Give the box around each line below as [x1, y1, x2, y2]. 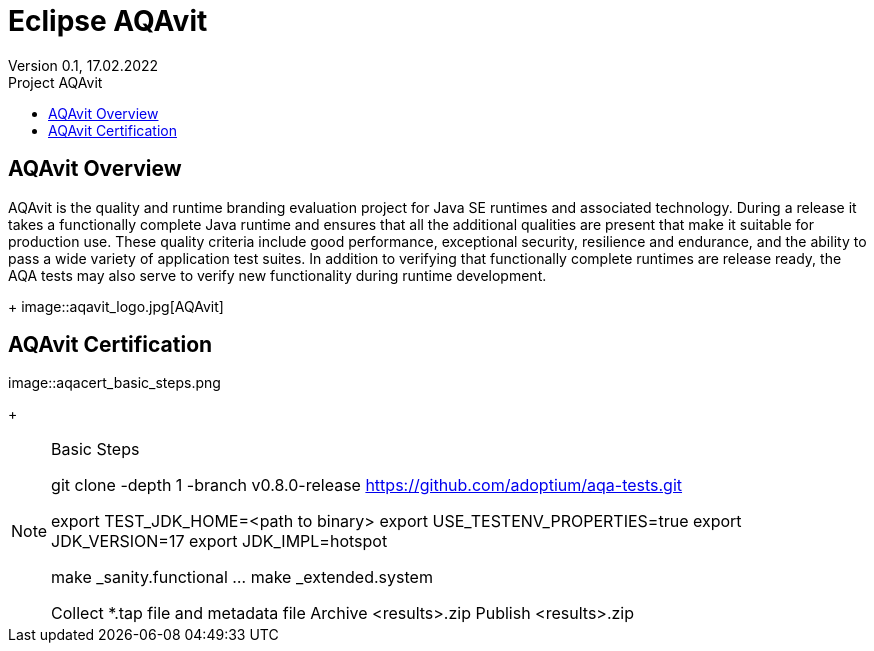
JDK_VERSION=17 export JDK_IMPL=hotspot [51, 531, 388, 552]
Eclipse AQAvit [8, 4, 208, 38]
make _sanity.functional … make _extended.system [51, 567, 433, 588]
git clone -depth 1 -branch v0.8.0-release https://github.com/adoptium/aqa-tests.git [51, 475, 683, 496]
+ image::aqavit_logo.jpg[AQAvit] [8, 297, 224, 315]
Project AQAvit [8, 73, 103, 91]
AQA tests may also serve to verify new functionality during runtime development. [8, 266, 547, 284]
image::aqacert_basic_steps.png [8, 374, 221, 392]
